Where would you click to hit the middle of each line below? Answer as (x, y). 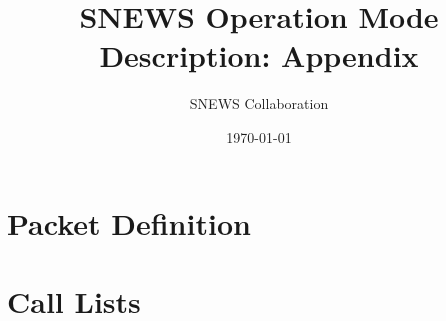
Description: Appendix (259, 55)
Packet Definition (129, 222)
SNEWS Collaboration (259, 103)
